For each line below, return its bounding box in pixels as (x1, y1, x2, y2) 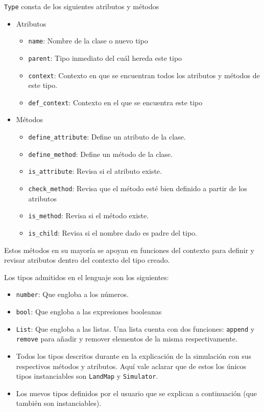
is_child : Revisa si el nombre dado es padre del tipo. (28, 227, 197, 238)
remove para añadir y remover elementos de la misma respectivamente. (16, 333, 237, 344)
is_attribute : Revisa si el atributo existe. (28, 166, 162, 176)
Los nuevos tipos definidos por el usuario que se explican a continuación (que (16, 387, 257, 398)
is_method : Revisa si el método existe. (28, 210, 149, 221)
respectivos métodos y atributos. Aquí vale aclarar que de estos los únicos (16, 360, 247, 371)
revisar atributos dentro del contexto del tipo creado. (4, 255, 170, 265)
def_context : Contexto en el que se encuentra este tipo (28, 97, 203, 107)
